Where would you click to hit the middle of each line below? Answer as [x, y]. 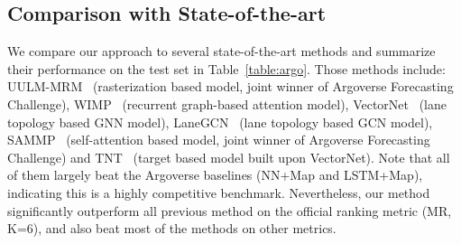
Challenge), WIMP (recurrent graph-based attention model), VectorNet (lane [227, 103]
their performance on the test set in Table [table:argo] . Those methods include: [226, 68]
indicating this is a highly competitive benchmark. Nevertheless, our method [219, 192]
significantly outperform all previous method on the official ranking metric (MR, [230, 210]
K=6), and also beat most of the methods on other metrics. [172, 228]
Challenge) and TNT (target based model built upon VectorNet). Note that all [229, 157]
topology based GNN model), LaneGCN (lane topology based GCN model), [220, 122]
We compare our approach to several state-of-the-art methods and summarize [221, 51]
